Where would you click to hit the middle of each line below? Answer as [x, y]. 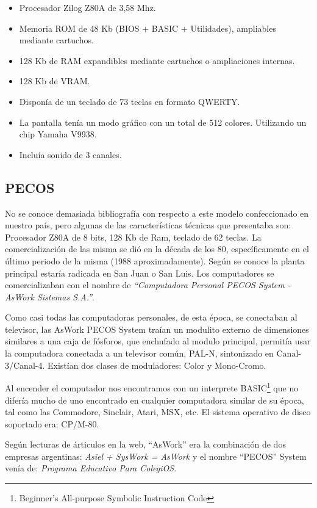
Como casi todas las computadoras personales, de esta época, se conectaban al [151, 317]
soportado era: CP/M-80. [52, 423]
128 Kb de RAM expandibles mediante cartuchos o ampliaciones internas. [157, 60]
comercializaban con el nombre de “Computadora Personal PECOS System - [148, 285]
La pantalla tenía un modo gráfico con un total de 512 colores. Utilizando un [163, 122]
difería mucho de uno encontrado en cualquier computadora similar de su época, [155, 400]
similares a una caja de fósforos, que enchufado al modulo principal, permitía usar [158, 341]
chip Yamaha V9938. [58, 134]
